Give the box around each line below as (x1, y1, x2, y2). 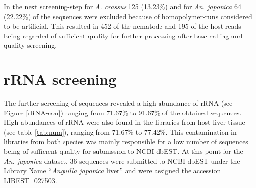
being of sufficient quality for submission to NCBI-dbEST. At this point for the (4, 146, 243, 156)
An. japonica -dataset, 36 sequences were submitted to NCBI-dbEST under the (4, 155, 240, 166)
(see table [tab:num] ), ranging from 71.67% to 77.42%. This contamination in (4, 126, 237, 137)
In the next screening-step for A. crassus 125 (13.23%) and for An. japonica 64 (4, 1, 241, 11)
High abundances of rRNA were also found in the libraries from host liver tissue (4, 117, 245, 127)
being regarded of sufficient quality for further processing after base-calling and (4, 30, 243, 40)
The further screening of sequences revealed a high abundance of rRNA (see (4, 98, 233, 108)
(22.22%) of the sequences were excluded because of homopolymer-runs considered (4, 11, 252, 21)
